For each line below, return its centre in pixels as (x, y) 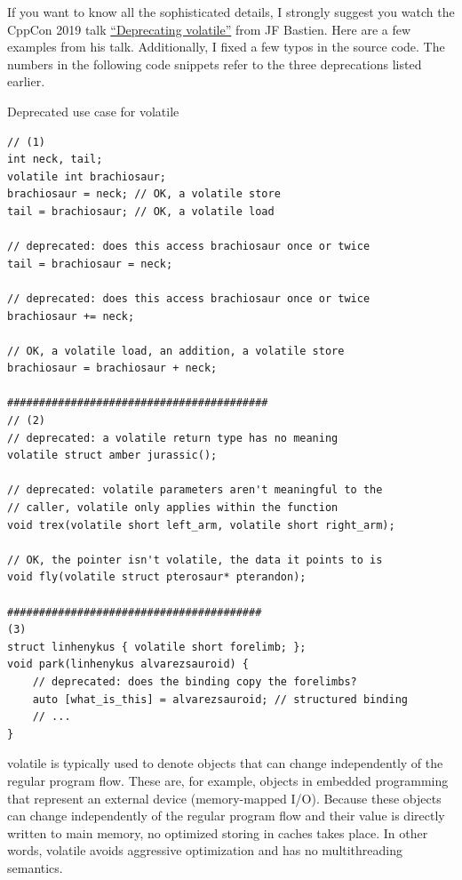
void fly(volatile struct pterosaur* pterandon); (157, 577)
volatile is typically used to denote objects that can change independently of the (225, 763)
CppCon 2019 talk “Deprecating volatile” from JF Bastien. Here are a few (209, 29)
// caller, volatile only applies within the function (173, 508)
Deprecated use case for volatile (93, 111)
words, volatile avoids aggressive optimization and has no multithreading (205, 850)
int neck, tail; (55, 160)
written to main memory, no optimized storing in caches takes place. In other (218, 832)
